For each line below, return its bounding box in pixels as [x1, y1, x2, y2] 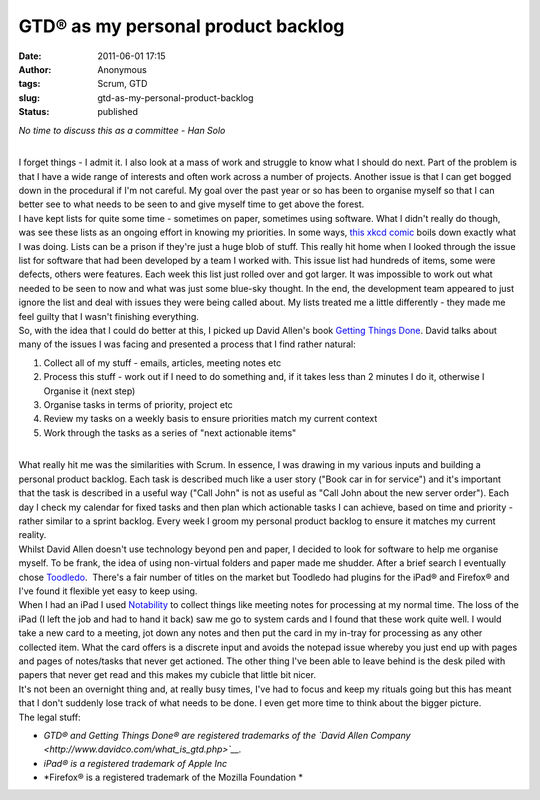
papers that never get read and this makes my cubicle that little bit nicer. [18, 669, 317, 681]
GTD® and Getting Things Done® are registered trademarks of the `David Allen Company [43, 729, 411, 741]
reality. [18, 529, 47, 541]
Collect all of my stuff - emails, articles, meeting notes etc [43, 356, 282, 369]
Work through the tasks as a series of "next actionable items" [43, 426, 297, 439]
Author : [18, 63, 52, 75]
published [97, 106, 139, 118]
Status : [18, 106, 50, 118]
